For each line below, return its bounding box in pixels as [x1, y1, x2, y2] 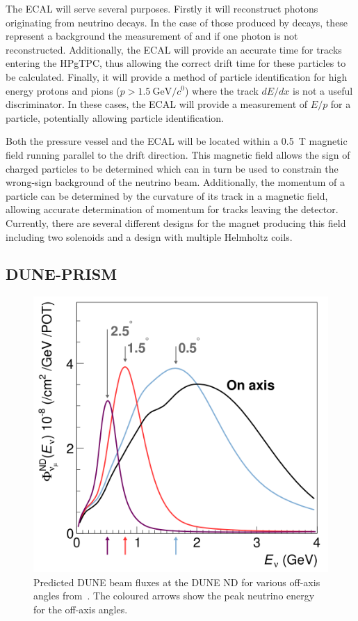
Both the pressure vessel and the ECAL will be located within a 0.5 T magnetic [6, 134, 348, 148]
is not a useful [293, 83, 353, 97]
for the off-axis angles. [33, 602, 128, 617]
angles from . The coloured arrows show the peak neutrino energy [33, 588, 315, 603]
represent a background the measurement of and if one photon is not [6, 29, 298, 43]
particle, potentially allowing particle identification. [6, 110, 224, 125]
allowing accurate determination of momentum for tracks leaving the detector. [6, 202, 339, 217]
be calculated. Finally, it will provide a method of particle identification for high [6, 69, 348, 84]
